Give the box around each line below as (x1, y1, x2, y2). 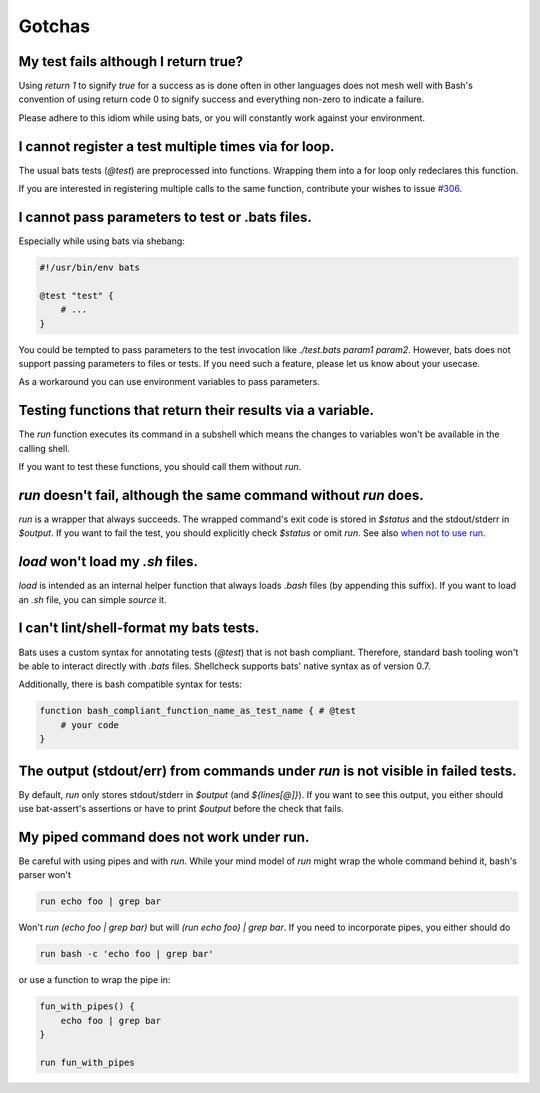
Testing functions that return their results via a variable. (18, 402, 375, 419)
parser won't (18, 869, 72, 881)
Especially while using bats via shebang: (18, 235, 185, 247)
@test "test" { (39, 290, 114, 301)
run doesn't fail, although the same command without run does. (18, 486, 424, 504)
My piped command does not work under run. (18, 828, 310, 845)
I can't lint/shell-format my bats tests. (18, 620, 260, 637)
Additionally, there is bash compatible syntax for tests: (18, 678, 242, 690)
